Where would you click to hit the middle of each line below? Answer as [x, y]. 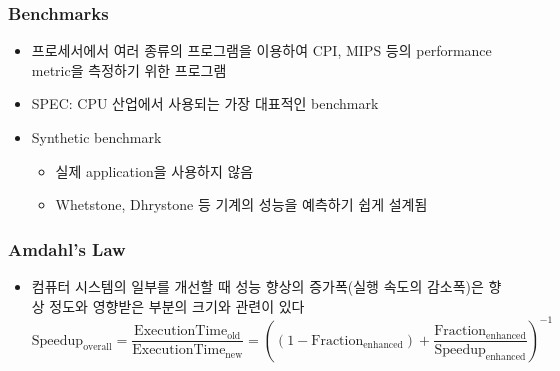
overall [97, 347]
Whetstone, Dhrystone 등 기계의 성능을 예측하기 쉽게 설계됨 [241, 204]
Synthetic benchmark [96, 137]
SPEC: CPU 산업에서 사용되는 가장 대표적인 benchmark [205, 103]
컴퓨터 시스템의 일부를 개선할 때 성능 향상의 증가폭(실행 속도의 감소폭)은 [257, 286]
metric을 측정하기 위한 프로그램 [129, 69]
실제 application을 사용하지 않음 [154, 170]
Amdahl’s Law [67, 248]
